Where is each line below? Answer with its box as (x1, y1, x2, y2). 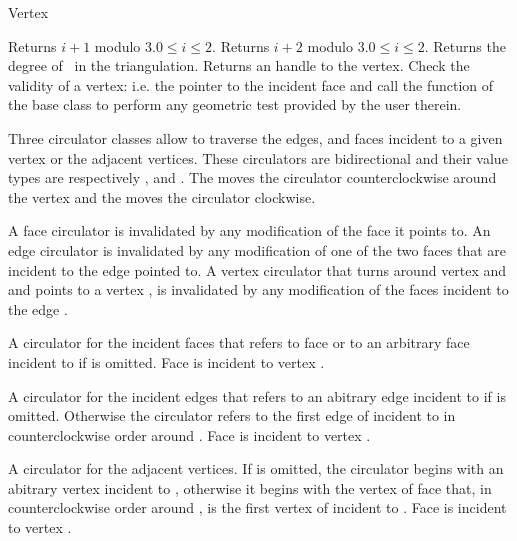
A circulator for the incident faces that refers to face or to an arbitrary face (8, 332, 470, 353)
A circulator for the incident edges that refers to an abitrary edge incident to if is (8, 385, 506, 406)
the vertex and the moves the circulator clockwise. (8, 186, 316, 207)
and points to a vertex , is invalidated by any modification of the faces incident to (8, 279, 509, 300)
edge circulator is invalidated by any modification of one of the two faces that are (8, 239, 507, 260)
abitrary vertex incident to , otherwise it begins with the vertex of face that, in (8, 477, 492, 498)
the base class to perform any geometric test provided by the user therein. (8, 94, 462, 115)
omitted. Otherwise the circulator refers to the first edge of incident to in (8, 405, 456, 426)
